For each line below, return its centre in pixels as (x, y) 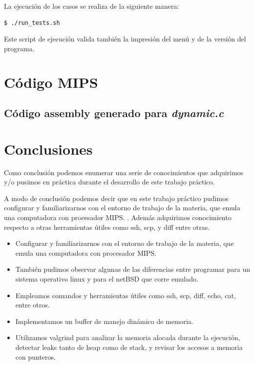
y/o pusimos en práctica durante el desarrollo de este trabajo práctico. (109, 182)
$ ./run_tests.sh (32, 23)
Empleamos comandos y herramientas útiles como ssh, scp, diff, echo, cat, (126, 295)
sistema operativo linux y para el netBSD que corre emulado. (107, 279)
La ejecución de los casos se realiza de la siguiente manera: (92, 6)
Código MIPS (51, 82)
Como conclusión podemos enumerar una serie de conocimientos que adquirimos (124, 172)
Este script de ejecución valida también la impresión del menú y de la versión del (125, 39)
